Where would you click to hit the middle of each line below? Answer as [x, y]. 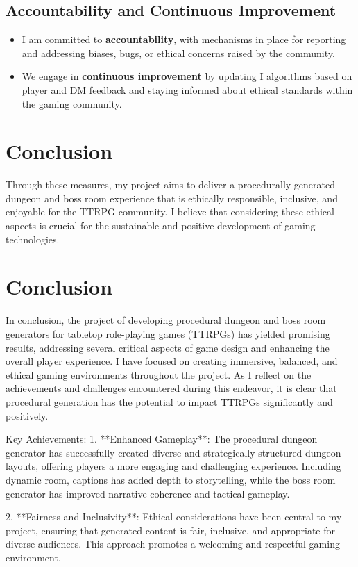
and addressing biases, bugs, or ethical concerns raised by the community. [178, 52]
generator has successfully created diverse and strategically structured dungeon [173, 452]
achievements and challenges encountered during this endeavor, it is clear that [171, 388]
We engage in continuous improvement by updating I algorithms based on [187, 76]
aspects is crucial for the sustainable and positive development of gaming [161, 225]
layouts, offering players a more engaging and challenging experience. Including [173, 466]
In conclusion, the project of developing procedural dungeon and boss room [166, 320]
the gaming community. [72, 103]
